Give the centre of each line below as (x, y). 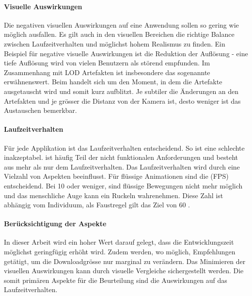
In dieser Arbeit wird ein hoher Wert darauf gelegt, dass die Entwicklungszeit (119, 242)
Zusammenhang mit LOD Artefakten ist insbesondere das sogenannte (107, 72)
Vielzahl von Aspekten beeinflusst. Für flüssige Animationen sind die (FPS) (116, 176)
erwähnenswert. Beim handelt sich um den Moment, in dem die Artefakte (113, 82)
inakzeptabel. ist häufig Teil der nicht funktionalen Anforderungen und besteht (121, 157)
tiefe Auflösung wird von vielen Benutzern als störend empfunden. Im (107, 63)
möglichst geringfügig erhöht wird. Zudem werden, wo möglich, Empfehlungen (120, 252)
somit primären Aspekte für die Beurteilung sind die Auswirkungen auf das (116, 280)
